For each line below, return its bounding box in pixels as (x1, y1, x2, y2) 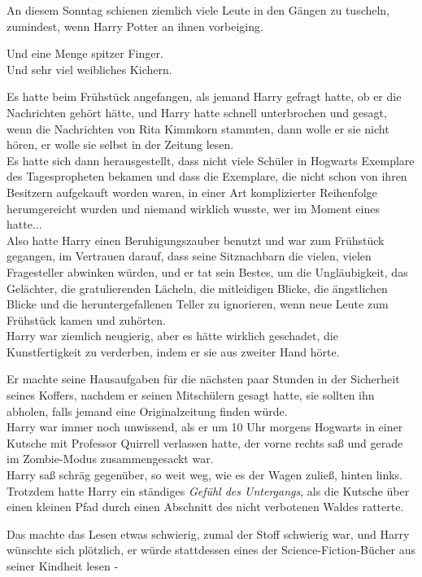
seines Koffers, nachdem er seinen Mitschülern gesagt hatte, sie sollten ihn (7, 387, 375, 404)
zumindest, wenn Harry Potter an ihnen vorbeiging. (7, 17, 263, 34)
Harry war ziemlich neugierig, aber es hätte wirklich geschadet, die (7, 327, 338, 344)
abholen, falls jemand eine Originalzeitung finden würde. (7, 402, 288, 419)
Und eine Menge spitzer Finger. (7, 45, 163, 62)
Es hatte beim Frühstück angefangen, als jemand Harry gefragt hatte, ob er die (7, 88, 402, 105)
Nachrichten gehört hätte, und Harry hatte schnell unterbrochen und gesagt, (7, 103, 387, 120)
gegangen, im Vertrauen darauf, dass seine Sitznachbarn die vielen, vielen (7, 247, 372, 264)
